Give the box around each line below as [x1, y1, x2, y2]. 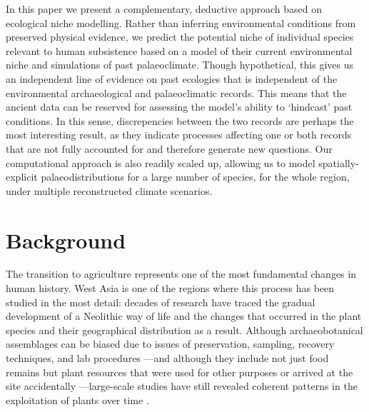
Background [6, 225, 126, 254]
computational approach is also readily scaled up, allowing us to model [6, 155, 315, 170]
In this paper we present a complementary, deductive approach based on [6, 1, 322, 16]
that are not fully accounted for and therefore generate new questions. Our [6, 141, 333, 156]
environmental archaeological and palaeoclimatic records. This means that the [6, 85, 347, 100]
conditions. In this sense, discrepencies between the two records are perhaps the [6, 113, 354, 128]
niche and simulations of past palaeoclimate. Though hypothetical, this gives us [6, 57, 353, 72]
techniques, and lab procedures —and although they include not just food [6, 351, 329, 365]
